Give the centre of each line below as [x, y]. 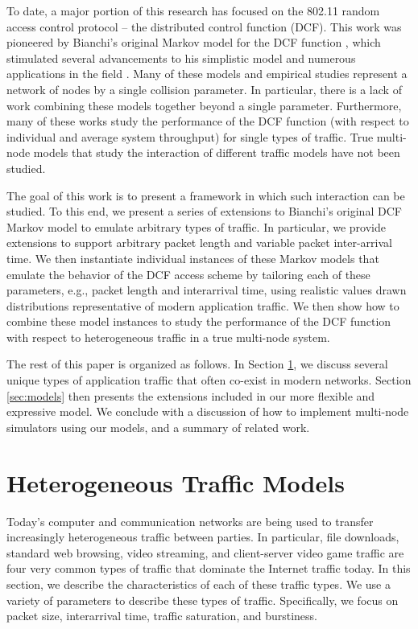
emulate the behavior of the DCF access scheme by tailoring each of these [188, 274]
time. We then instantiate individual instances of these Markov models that [193, 258]
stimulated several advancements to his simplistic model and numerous [181, 58]
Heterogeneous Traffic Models [176, 482]
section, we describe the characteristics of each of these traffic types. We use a [199, 584]
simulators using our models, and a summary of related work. [158, 427]
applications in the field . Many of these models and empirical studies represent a [207, 74]
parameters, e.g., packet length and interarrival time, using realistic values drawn [207, 290]
